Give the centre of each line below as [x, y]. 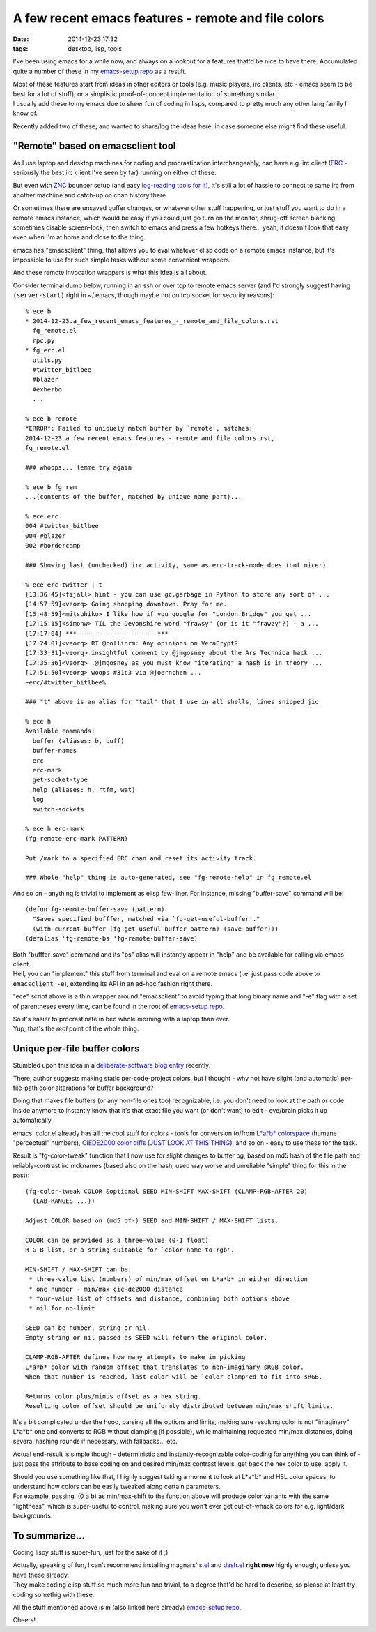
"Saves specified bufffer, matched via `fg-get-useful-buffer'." [146, 919]
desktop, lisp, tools [95, 48]
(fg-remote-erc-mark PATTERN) [77, 838]
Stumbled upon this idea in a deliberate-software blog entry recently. [112, 1065]
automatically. [33, 1121]
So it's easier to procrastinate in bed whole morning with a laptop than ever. [121, 1019]
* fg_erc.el [46, 350]
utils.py [47, 360]
